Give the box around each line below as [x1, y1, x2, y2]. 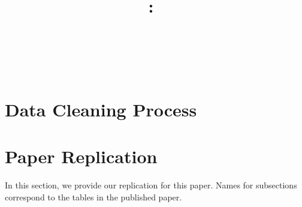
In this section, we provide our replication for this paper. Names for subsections [5, 179, 297, 191]
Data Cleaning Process [5, 97, 197, 121]
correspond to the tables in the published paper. [5, 190, 182, 203]
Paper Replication [5, 144, 158, 169]
